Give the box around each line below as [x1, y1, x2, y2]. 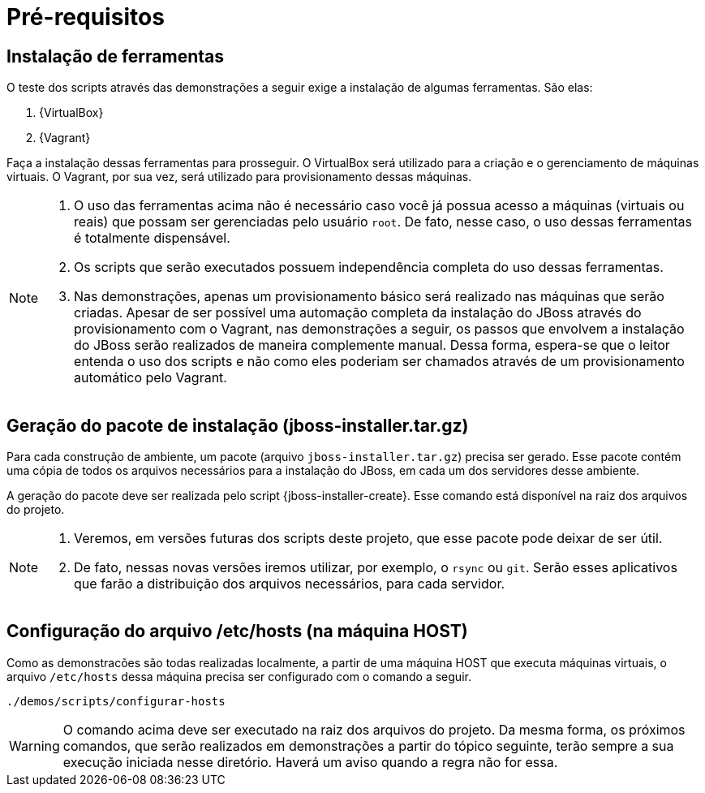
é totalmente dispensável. [74, 230, 230, 247]
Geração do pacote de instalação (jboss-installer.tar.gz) [6, 415, 469, 436]
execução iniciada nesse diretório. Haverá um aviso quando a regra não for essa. [62, 753, 558, 770]
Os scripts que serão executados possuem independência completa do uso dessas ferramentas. [74, 259, 664, 276]
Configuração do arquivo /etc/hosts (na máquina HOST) [6, 621, 468, 642]
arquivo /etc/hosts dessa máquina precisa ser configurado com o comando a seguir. [6, 669, 471, 683]
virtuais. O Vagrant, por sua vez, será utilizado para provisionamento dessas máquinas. [6, 170, 472, 184]
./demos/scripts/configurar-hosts [6, 694, 226, 708]
